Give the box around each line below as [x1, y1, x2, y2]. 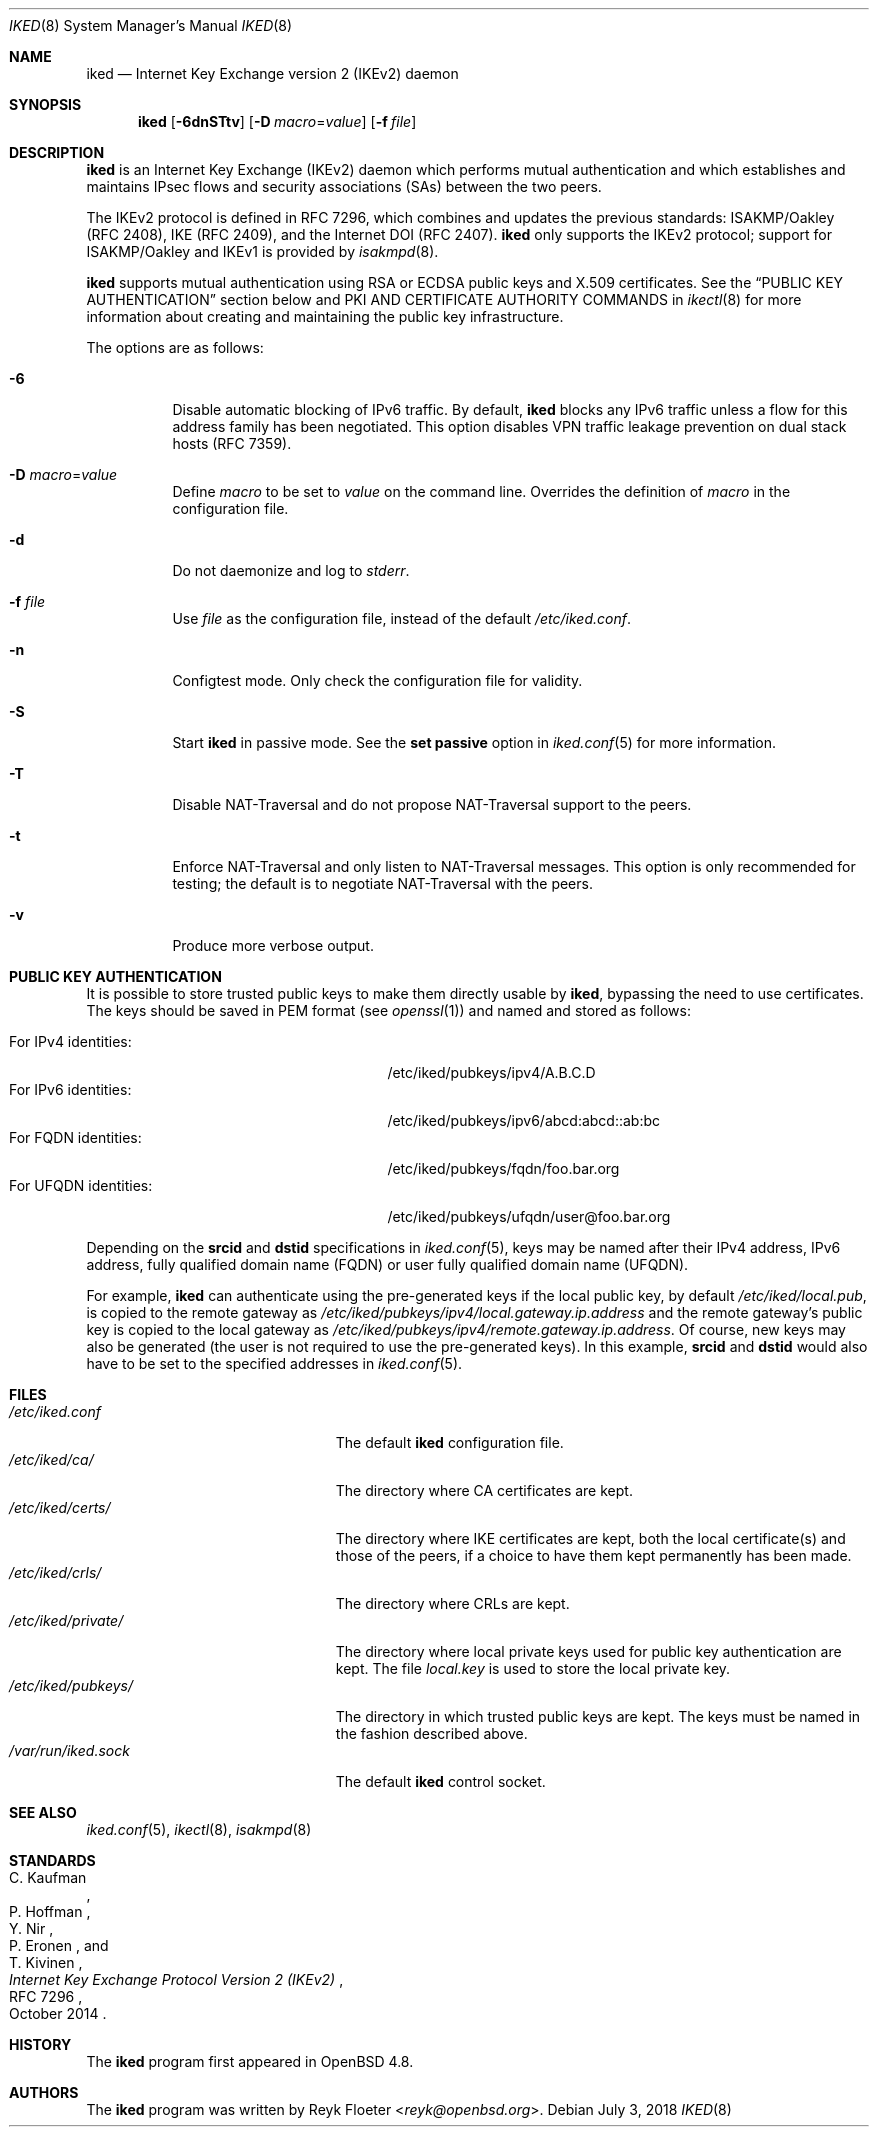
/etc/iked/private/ [9, 1612, 124, 1629]
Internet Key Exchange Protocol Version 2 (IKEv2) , [9, 1971, 344, 1988]
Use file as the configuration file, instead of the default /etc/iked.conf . [172, 610, 631, 627]
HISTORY [9, 2036, 72, 2053]
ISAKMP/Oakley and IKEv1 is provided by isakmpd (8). [86, 243, 439, 260]
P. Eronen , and [9, 1937, 109, 1954]
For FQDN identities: [9, 1129, 142, 1146]
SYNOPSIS [9, 96, 82, 113]
